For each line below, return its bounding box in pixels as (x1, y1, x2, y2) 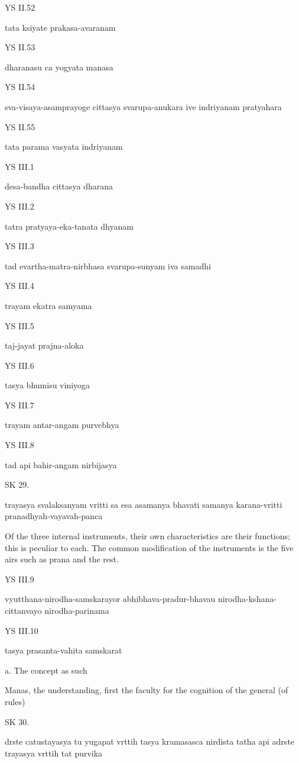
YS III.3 (5, 240, 34, 252)
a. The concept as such (5, 664, 87, 676)
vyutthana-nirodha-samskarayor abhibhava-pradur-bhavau (5, 593, 216, 605)
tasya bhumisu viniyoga (5, 379, 90, 391)
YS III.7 (5, 398, 34, 411)
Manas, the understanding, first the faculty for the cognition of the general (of (5, 684, 288, 696)
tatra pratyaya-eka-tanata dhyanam (5, 220, 134, 232)
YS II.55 (5, 120, 35, 133)
